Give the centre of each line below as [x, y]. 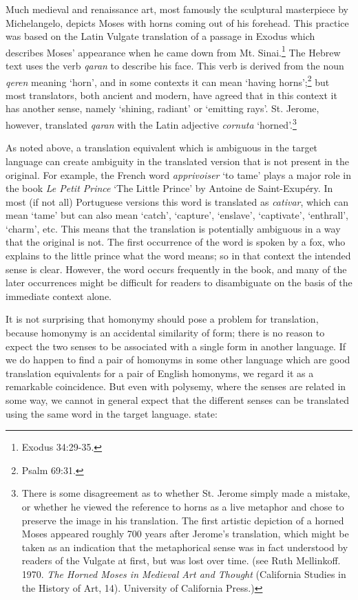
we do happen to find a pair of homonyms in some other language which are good [178, 360]
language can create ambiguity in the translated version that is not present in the [178, 161]
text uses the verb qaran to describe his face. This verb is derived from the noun [175, 66]
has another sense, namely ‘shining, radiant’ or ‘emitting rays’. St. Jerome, [162, 108]
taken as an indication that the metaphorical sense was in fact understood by [185, 547]
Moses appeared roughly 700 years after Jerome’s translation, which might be [185, 534]
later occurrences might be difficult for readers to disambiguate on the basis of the [179, 282]
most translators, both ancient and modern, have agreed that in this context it [171, 95]
